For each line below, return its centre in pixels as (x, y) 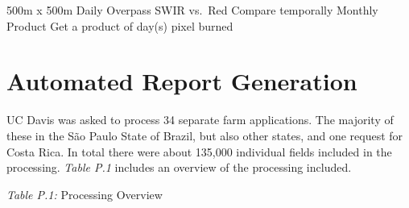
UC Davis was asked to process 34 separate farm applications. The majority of (200, 120)
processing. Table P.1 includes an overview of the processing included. (179, 167)
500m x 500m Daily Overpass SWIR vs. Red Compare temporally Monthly (192, 10)
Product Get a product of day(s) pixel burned (120, 25)
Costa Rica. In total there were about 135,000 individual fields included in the (199, 151)
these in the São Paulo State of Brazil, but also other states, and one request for (205, 135)
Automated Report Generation (182, 81)
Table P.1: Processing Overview (85, 194)
